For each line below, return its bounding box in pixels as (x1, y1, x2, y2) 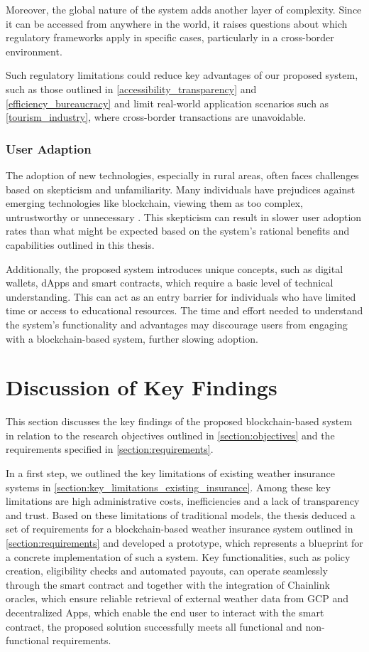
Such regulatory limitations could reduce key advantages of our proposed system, (6, 68, 358, 82)
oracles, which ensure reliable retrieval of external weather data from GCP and (6, 591, 348, 606)
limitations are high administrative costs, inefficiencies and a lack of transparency (6, 493, 360, 508)
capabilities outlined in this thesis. (6, 237, 155, 252)
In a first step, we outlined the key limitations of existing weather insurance (6, 466, 336, 480)
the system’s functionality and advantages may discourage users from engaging (6, 316, 348, 331)
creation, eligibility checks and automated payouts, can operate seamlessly (6, 563, 328, 578)
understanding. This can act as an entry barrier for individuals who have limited (6, 289, 356, 304)
